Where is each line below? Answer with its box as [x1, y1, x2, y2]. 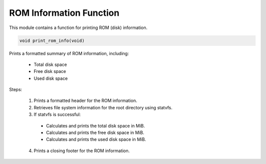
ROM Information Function [9, 7, 120, 18]
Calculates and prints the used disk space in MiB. [46, 136, 146, 142]
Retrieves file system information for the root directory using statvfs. [33, 104, 172, 110]
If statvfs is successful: [33, 111, 81, 118]
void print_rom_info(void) [19, 37, 85, 43]
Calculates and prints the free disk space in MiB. [46, 130, 145, 135]
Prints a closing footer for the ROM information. [33, 148, 130, 154]
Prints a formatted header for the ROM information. [33, 98, 137, 103]
